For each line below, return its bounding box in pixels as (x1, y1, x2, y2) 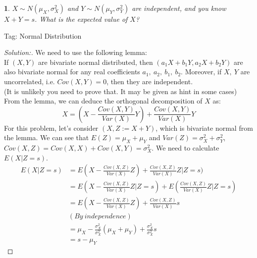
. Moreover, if (181, 66, 222, 77)
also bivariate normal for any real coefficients (4, 66, 140, 77)
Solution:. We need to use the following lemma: (4, 47, 147, 57)
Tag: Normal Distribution (4, 30, 82, 41)
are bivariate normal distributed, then (38, 56, 153, 67)
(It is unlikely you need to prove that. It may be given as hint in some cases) (4, 86, 237, 96)
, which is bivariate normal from (155, 122, 253, 133)
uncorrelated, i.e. (4, 76, 55, 86)
